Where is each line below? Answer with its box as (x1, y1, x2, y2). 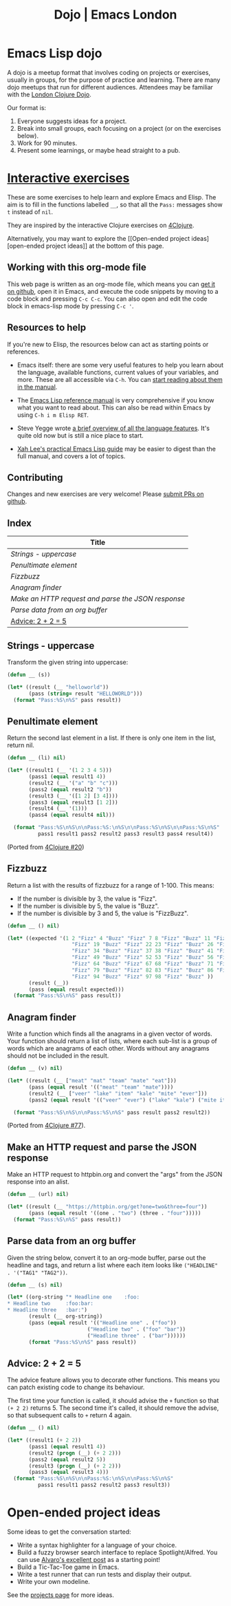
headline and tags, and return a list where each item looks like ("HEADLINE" (7, 1261, 218, 1269)
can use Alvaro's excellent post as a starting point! (16, 1556, 160, 1563)
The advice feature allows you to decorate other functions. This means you (7, 1376, 220, 1384)
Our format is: (7, 103, 47, 111)
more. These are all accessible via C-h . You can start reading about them (16, 375, 223, 383)
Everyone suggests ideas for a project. (16, 117, 127, 125)
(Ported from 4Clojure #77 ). (7, 1122, 86, 1130)
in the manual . (16, 383, 58, 391)
